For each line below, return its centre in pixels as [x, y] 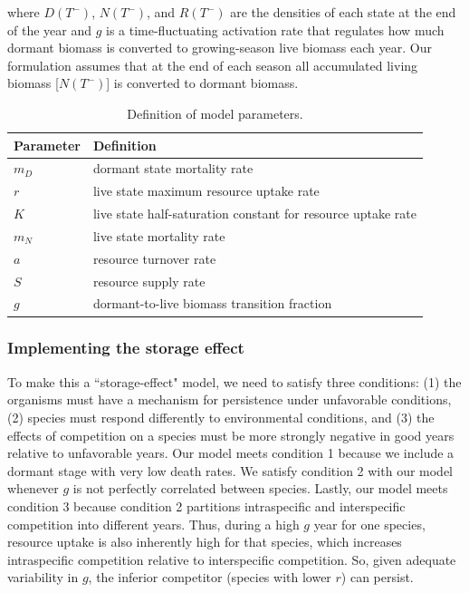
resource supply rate [149, 281]
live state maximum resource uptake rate [206, 191]
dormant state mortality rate [173, 168]
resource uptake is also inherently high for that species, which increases [205, 542]
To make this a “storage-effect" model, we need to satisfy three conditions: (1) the [234, 381]
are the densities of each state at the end [343, 12]
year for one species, [369, 524]
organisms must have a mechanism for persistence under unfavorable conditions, [230, 399]
